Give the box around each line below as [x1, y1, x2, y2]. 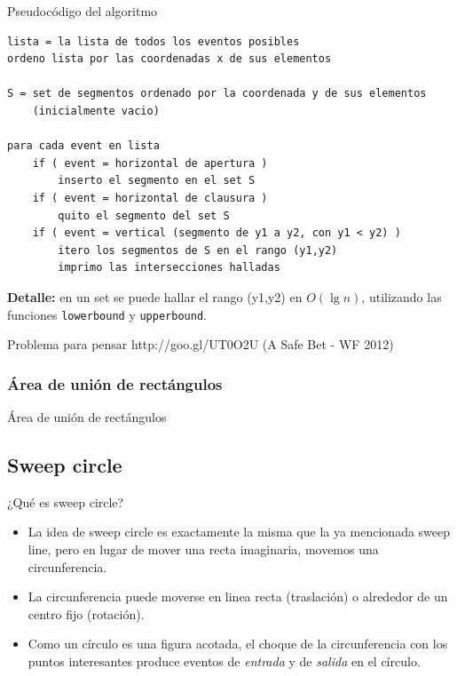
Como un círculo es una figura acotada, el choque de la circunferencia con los [28, 634, 448, 653]
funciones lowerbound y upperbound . [7, 305, 207, 323]
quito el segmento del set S [58, 209, 230, 222]
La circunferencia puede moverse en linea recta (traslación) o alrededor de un [28, 587, 448, 606]
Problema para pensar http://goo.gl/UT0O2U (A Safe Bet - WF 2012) [7, 335, 394, 354]
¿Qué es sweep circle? [7, 492, 124, 511]
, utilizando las [361, 287, 442, 306]
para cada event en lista [7, 139, 160, 153]
